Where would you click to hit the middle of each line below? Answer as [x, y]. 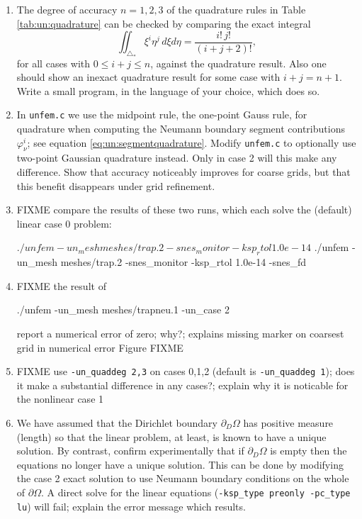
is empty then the [309, 451]
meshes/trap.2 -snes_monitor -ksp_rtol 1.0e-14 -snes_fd [183, 262]
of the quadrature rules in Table [236, 9]
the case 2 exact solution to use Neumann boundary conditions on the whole [183, 478]
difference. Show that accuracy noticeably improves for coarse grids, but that [183, 172]
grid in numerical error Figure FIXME [100, 347]
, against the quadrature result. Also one [238, 63]
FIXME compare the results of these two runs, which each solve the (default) [184, 210]
